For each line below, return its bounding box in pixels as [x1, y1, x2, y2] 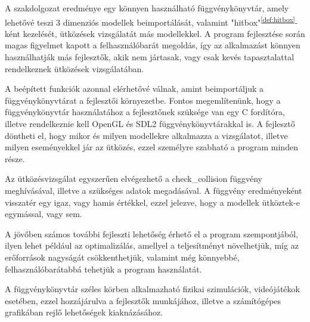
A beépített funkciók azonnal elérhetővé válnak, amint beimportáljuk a [5, 82, 264, 95]
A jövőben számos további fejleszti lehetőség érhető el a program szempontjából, [5, 227, 299, 240]
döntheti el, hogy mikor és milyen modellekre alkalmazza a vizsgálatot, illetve [5, 129, 288, 141]
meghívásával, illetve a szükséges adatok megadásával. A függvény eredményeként [5, 184, 302, 196]
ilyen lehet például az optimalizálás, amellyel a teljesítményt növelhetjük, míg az [5, 239, 299, 252]
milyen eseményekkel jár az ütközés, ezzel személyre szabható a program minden [5, 141, 298, 153]
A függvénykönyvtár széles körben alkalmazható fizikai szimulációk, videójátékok [5, 283, 300, 295]
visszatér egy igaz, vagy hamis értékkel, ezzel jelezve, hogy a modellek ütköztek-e [5, 196, 300, 208]
